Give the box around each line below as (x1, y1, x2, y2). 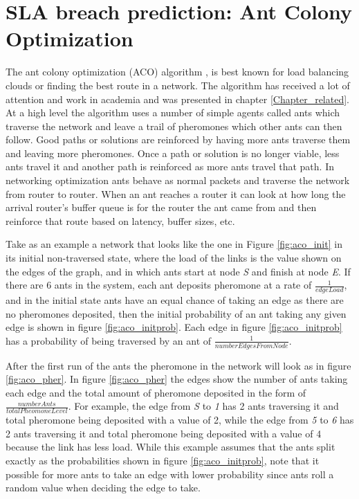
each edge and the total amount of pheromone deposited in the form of (6, 385, 306, 399)
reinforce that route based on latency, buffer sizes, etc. (6, 213, 235, 228)
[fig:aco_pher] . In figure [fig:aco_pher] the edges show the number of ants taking (6, 372, 348, 386)
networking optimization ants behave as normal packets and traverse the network (6, 173, 350, 188)
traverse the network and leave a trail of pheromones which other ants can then (6, 118, 342, 133)
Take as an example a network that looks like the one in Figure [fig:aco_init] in (6, 237, 342, 251)
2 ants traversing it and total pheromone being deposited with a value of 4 (6, 426, 322, 440)
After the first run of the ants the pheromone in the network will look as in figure (6, 358, 351, 372)
